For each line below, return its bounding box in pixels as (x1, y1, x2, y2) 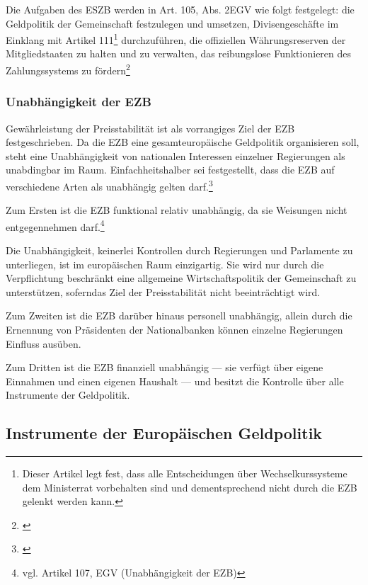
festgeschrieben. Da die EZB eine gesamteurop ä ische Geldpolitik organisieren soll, (6, 135, 360, 149)
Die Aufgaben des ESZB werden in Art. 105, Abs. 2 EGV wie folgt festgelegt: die (6, 2, 355, 16)
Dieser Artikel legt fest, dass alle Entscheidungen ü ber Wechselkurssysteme (22, 466, 347, 481)
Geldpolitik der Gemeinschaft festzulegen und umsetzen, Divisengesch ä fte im (6, 16, 339, 30)
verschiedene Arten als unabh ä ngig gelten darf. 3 (6, 176, 213, 193)
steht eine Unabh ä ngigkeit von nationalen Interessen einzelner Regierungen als (6, 148, 345, 163)
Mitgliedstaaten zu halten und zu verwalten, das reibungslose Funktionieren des (6, 46, 352, 61)
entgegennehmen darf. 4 (6, 217, 105, 234)
